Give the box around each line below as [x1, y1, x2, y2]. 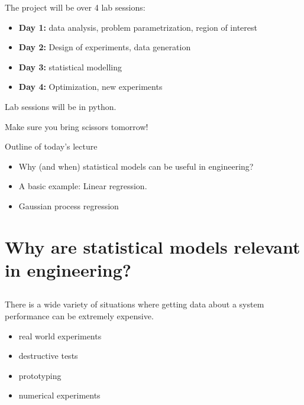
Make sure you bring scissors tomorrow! [5, 120, 148, 132]
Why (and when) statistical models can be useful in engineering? [18, 160, 254, 172]
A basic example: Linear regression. [18, 180, 147, 192]
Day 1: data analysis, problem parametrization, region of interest [18, 21, 257, 33]
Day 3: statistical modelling [18, 60, 122, 73]
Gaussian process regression [18, 199, 119, 212]
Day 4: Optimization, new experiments [18, 80, 163, 93]
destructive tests [18, 349, 78, 362]
